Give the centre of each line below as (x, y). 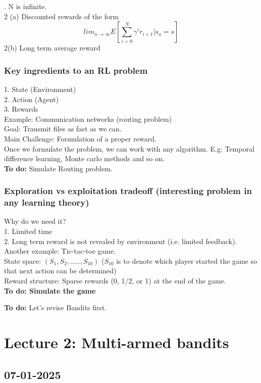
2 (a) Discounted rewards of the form (62, 16)
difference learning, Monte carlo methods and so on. (84, 158)
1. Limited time (28, 231)
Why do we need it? (35, 221)
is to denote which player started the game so (187, 260)
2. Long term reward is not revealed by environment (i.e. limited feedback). (121, 241)
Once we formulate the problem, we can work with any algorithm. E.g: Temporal (129, 148)
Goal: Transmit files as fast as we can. (63, 129)
